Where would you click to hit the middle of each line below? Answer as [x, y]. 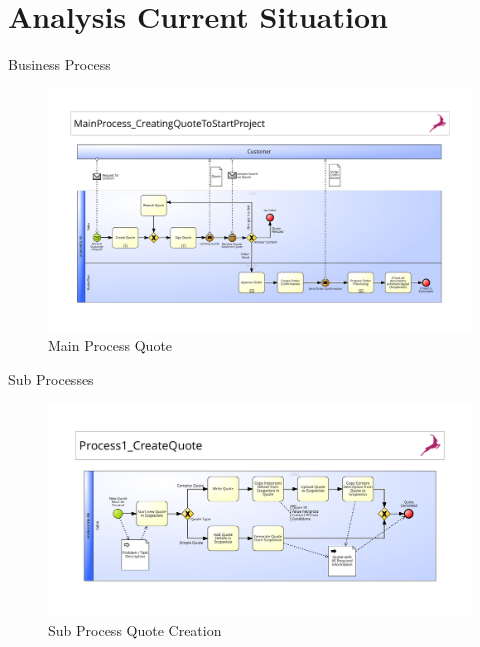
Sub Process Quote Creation [135, 629]
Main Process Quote [110, 345]
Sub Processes [51, 378]
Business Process [59, 64]
